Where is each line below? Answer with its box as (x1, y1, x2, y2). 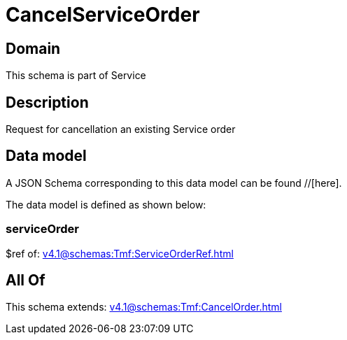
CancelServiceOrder (6, 3, 200, 27)
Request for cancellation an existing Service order (6, 123, 236, 136)
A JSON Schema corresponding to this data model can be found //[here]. (6, 176, 342, 189)
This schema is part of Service (6, 69, 146, 82)
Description (6, 93, 89, 111)
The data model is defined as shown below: (6, 198, 206, 211)
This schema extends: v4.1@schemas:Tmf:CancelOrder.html (6, 301, 282, 313)
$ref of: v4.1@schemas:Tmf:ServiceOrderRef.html (6, 247, 234, 260)
